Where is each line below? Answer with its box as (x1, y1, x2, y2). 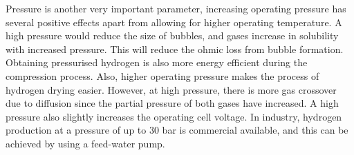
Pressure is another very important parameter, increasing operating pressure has (6, 1, 346, 15)
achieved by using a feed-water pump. (6, 136, 165, 150)
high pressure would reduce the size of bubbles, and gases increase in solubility (6, 28, 339, 43)
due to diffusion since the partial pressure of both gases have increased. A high (6, 96, 339, 110)
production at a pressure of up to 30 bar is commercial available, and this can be (6, 123, 348, 137)
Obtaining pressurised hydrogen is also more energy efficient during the (6, 55, 308, 70)
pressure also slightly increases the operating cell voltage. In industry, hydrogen (6, 109, 342, 123)
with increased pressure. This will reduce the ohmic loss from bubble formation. (6, 41, 344, 56)
